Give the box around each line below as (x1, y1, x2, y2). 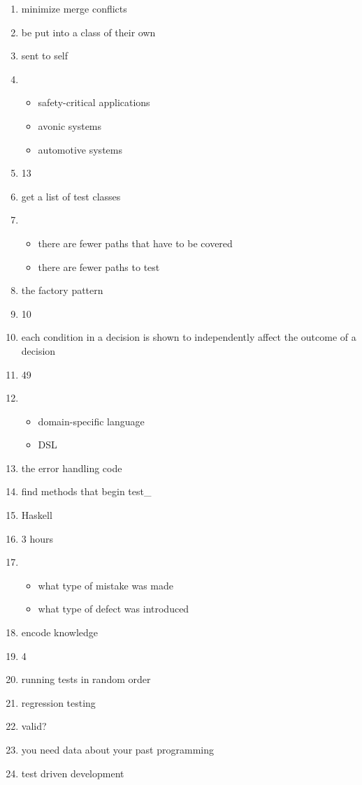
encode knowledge (21, 625, 99, 640)
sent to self (21, 48, 68, 63)
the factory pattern (21, 283, 103, 298)
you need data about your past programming (21, 742, 214, 756)
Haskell (21, 508, 52, 522)
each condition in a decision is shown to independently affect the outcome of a (21, 330, 356, 344)
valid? (21, 719, 47, 733)
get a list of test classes (21, 189, 121, 203)
